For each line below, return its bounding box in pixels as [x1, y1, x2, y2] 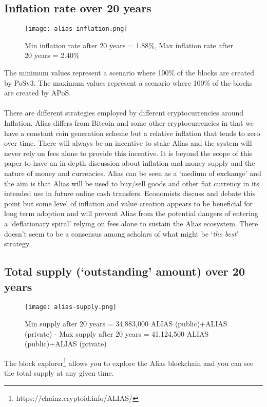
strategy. [4, 238, 31, 249]
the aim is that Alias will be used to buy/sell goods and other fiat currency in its [4, 178, 259, 188]
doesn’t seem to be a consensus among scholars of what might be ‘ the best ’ [4, 228, 239, 239]
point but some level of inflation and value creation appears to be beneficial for [4, 198, 253, 208]
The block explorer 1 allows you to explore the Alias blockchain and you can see [4, 356, 254, 368]
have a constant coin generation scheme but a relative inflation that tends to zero [4, 127, 260, 138]
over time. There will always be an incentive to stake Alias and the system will [4, 138, 252, 148]
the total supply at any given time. [4, 367, 114, 378]
